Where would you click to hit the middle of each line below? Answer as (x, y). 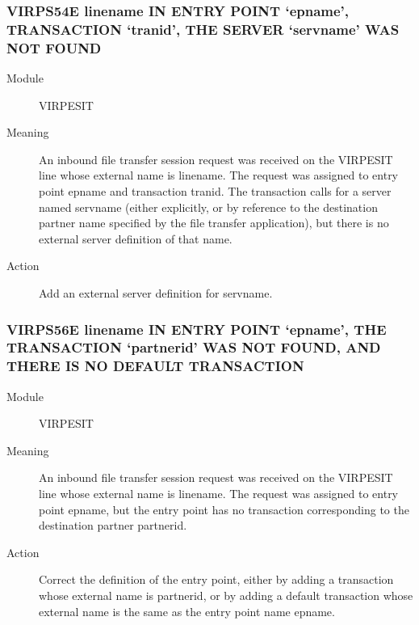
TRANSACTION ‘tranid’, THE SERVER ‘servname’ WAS (203, 29)
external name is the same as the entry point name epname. (187, 611)
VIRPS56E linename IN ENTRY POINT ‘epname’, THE (197, 329)
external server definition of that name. (136, 238)
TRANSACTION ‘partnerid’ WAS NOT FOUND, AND (194, 347)
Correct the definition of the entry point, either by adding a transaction (216, 579)
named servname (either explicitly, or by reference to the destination (208, 207)
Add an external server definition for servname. (156, 293)
